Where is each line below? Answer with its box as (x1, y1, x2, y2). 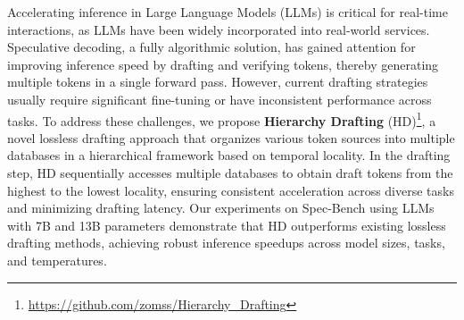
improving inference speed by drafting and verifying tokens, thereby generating (7, 55, 439, 73)
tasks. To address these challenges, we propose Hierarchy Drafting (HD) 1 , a (7, 108, 436, 130)
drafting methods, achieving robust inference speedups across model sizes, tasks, (7, 233, 445, 252)
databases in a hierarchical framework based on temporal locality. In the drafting (7, 146, 451, 164)
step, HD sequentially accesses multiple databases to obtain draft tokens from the (7, 164, 453, 181)
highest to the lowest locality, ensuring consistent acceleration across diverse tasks (7, 181, 454, 199)
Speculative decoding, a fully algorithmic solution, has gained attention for (7, 38, 416, 56)
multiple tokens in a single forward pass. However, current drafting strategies (7, 72, 428, 91)
